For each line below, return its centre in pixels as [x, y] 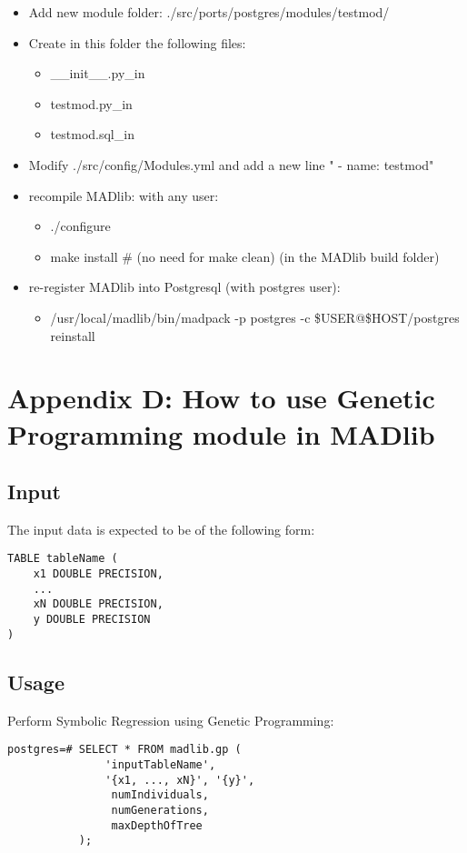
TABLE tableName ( [63, 559]
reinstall [73, 335]
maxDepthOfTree [157, 825]
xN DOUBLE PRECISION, [98, 604]
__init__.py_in [98, 73]
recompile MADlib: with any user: [124, 195]
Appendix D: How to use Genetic [221, 398]
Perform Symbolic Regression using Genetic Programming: [171, 720]
